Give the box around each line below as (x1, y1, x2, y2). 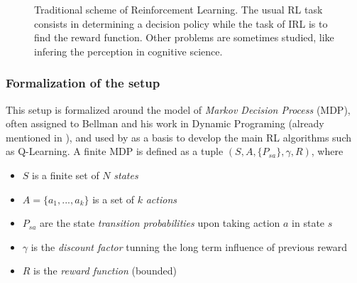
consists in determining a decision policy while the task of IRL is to (34, 16, 328, 31)
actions (145, 191, 177, 206)
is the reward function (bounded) (33, 263, 177, 278)
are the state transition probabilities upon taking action (40, 215, 280, 230)
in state (292, 215, 325, 230)
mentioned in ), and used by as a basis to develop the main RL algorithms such (6, 129, 351, 144)
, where (311, 144, 344, 159)
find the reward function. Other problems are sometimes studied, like (34, 30, 334, 45)
